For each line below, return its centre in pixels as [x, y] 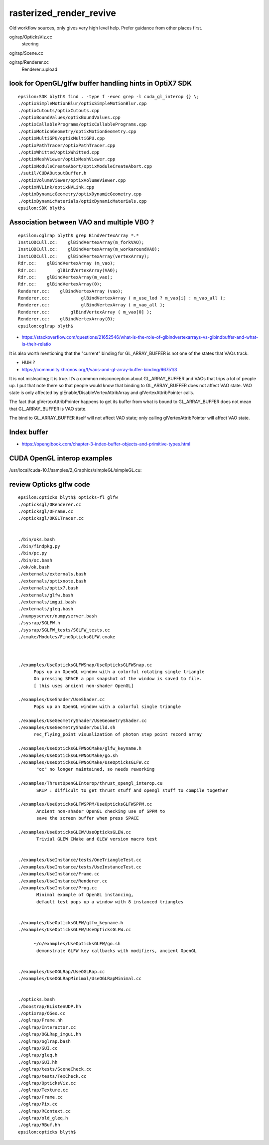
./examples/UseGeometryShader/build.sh [67, 728]
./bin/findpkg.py [39, 546]
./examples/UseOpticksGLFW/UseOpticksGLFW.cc [75, 930]
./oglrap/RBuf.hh [39, 1125]
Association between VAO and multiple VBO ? [82, 222]
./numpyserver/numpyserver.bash [58, 616]
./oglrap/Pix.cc [38, 1104]
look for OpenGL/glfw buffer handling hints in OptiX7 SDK [100, 83]
